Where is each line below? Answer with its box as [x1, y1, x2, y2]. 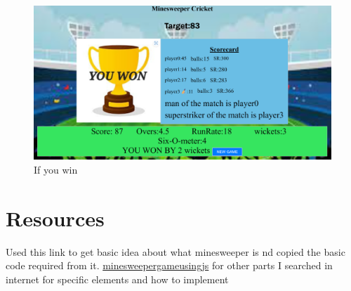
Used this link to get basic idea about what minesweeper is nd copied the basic [6, 244, 345, 259]
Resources [6, 203, 105, 232]
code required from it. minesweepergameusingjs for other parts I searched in [6, 258, 333, 273]
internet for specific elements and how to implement [6, 271, 229, 286]
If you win [34, 162, 78, 177]
